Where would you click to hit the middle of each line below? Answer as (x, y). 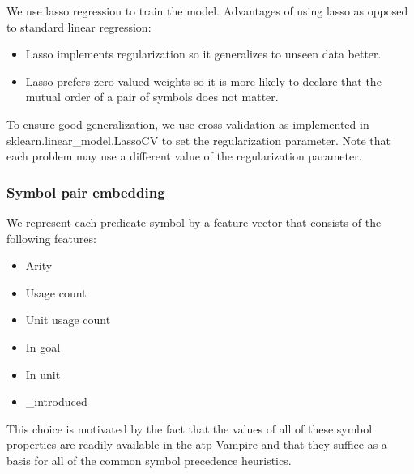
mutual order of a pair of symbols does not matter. (152, 97)
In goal (43, 346)
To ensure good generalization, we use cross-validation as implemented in (188, 124)
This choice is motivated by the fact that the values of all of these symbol (190, 428)
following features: (51, 238)
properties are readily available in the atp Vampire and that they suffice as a (197, 444)
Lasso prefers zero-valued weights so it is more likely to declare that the (203, 81)
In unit (43, 374)
